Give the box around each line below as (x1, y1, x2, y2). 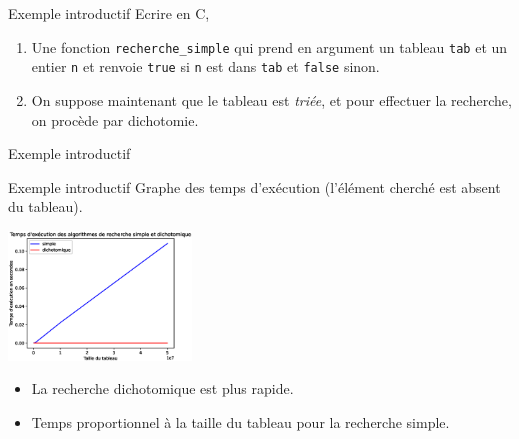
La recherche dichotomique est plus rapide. (31, 378, 294, 399)
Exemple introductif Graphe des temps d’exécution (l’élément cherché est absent (8, 176, 501, 197)
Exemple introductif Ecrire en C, (8, 3, 210, 23)
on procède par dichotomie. (31, 109, 199, 130)
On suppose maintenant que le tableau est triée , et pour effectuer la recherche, (31, 89, 512, 110)
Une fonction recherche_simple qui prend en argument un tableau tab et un (31, 36, 508, 57)
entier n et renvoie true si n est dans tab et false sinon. (31, 56, 380, 77)
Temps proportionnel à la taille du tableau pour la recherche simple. (31, 412, 450, 433)
